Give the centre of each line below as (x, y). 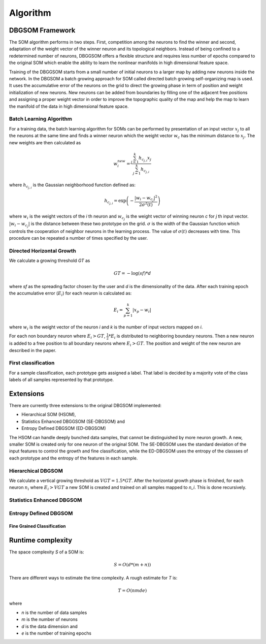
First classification (32, 363)
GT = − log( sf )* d (132, 274)
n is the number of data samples (54, 612)
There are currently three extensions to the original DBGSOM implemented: (85, 405)
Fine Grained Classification (37, 526)
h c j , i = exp (115, 202)
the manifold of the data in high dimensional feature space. (69, 106)
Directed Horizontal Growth (43, 251)
